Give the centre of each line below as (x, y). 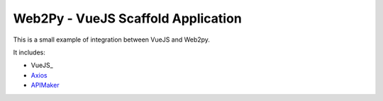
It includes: (29, 52)
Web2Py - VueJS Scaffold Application (128, 18)
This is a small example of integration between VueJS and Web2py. (112, 40)
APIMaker (45, 85)
